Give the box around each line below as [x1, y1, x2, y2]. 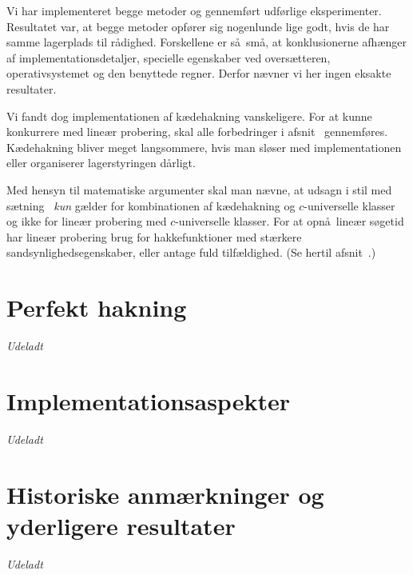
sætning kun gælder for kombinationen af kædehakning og [6, 197, 296, 214]
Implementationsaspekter [6, 384, 290, 417]
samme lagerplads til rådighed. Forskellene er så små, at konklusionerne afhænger [6, 34, 407, 50]
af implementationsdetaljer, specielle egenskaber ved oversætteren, [6, 49, 331, 66]
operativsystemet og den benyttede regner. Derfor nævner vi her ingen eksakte [6, 65, 391, 82]
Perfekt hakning [6, 291, 187, 324]
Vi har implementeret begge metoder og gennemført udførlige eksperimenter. [6, 2, 382, 18]
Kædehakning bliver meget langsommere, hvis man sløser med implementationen [6, 138, 402, 155]
